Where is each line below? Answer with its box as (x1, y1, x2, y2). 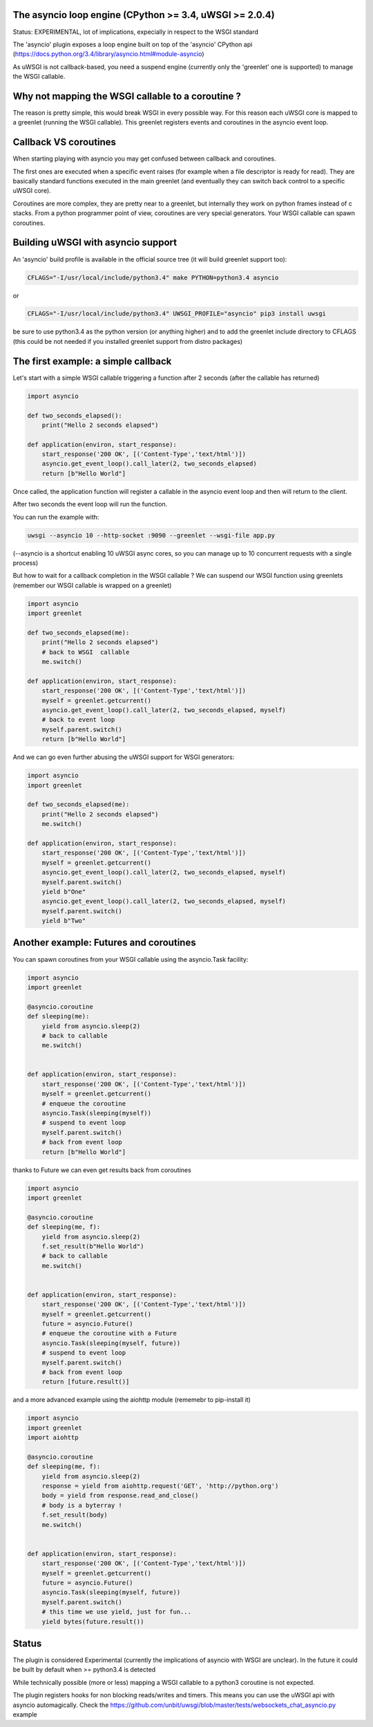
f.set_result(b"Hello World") (41, 1242, 144, 1250)
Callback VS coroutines (12, 136, 117, 148)
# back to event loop (41, 716, 115, 724)
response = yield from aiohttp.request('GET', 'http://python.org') (41, 1482, 279, 1490)
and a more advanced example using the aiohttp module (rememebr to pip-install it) (12, 1396, 251, 1404)
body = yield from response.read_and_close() (41, 1492, 199, 1499)
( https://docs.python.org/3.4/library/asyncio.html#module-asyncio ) (12, 50, 204, 58)
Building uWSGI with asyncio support (12, 237, 178, 248)
